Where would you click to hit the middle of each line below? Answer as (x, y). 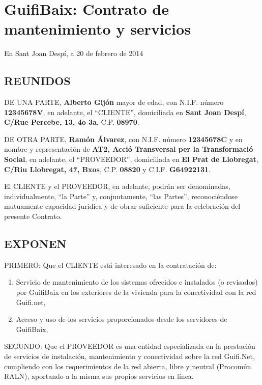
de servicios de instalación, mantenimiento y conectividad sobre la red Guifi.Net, (129, 356)
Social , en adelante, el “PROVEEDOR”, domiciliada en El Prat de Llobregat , (131, 159)
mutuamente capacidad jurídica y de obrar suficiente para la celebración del (122, 206)
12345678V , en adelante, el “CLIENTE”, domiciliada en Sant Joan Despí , (125, 112)
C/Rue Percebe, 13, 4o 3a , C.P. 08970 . (72, 122)
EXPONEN (35, 244)
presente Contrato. (33, 216)
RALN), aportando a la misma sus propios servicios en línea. (99, 376)
